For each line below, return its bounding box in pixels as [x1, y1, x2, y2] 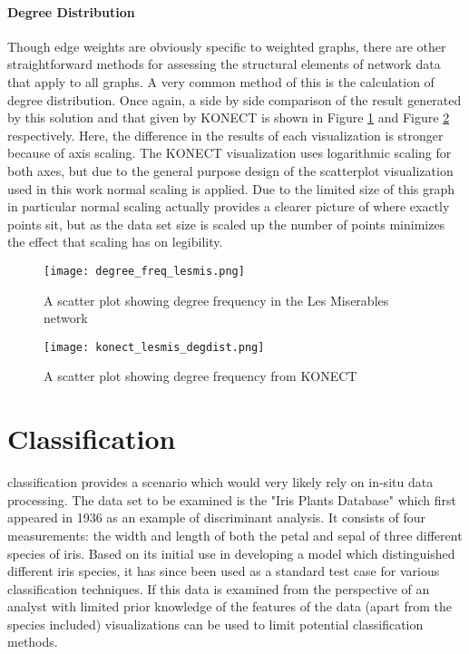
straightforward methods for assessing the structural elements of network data [7, 54, 441, 73]
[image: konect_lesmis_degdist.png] [44, 340, 265, 354]
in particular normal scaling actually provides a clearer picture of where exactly [7, 197, 450, 216]
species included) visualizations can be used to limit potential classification [7, 614, 424, 633]
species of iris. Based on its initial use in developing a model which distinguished [7, 543, 455, 562]
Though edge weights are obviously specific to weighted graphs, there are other [7, 36, 446, 55]
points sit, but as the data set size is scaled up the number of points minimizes [7, 214, 445, 233]
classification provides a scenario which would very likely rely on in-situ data [7, 473, 434, 492]
